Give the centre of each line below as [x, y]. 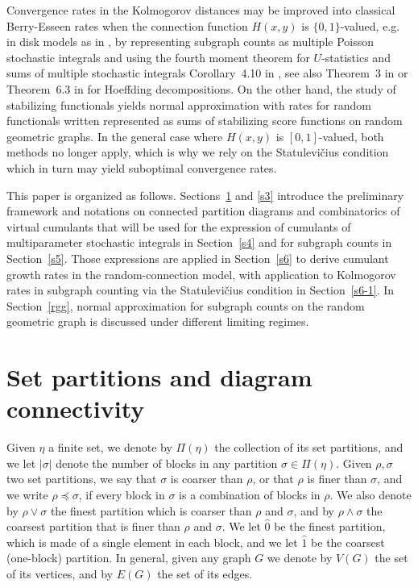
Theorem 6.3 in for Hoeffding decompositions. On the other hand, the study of [201, 88]
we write [27, 494]
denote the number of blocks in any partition [167, 463]
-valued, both [351, 136]
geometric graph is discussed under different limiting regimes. [158, 321]
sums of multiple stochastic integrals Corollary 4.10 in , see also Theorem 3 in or [207, 73]
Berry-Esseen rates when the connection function [127, 25]
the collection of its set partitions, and [309, 447]
